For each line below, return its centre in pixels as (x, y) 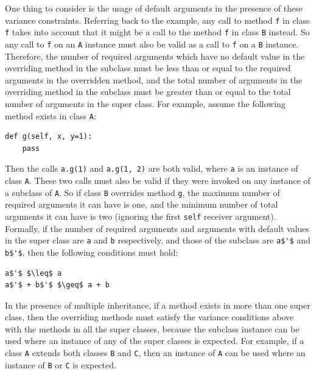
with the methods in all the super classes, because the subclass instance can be (152, 328)
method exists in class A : (51, 115)
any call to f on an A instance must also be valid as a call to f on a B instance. (152, 44)
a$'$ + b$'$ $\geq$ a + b (57, 285)
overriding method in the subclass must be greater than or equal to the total (148, 92)
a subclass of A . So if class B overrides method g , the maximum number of (142, 192)
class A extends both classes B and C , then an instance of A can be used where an (155, 353)
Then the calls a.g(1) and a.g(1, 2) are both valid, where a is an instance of (152, 168)
